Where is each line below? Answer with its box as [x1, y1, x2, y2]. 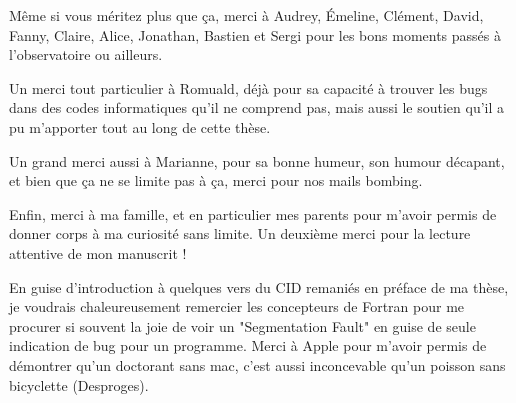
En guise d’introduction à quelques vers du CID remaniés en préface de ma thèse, [9, 276, 509, 297]
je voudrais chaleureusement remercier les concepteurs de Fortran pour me [9, 296, 465, 317]
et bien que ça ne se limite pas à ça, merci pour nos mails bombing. [9, 170, 423, 191]
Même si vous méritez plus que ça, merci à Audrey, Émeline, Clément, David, [9, 5, 484, 25]
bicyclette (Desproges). [9, 374, 149, 395]
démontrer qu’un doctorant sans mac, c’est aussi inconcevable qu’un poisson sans [9, 354, 506, 375]
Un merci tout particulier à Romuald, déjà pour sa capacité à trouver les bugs [9, 77, 488, 98]
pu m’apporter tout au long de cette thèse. [9, 116, 271, 137]
